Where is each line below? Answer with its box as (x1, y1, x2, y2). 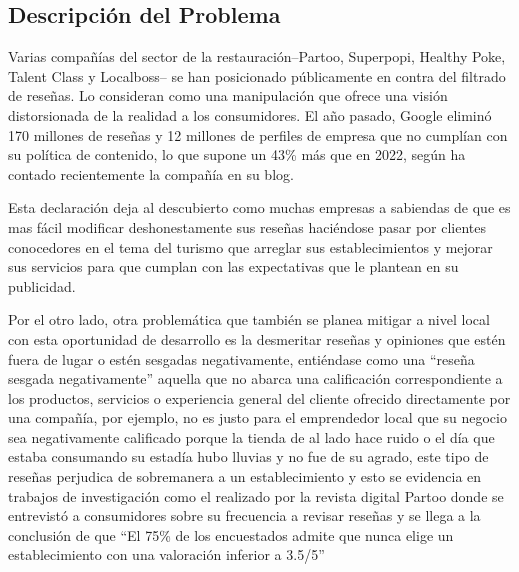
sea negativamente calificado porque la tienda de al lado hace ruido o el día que (8, 426, 495, 447)
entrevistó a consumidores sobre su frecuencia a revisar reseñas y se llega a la (8, 505, 481, 526)
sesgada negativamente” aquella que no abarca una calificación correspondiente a (8, 368, 503, 389)
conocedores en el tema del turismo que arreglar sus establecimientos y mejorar (8, 236, 493, 257)
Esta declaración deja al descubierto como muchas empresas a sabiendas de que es (8, 197, 511, 218)
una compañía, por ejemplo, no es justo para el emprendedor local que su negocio (8, 407, 507, 428)
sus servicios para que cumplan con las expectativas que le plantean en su (8, 256, 459, 277)
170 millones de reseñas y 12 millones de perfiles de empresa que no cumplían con (8, 124, 508, 145)
